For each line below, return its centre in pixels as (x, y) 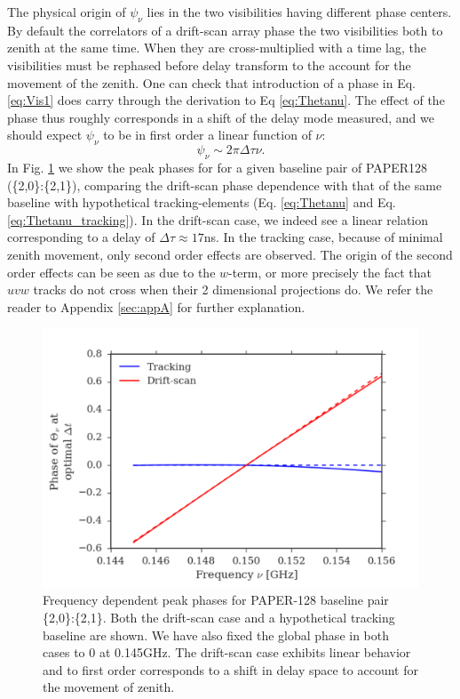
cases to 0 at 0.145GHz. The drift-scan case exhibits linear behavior (227, 652)
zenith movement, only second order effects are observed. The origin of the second (230, 254)
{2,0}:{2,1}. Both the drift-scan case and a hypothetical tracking (219, 617)
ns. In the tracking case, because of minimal (323, 237)
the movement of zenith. (109, 687)
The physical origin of (67, 12)
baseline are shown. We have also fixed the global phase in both (216, 635)
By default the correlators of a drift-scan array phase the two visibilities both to (225, 30)
